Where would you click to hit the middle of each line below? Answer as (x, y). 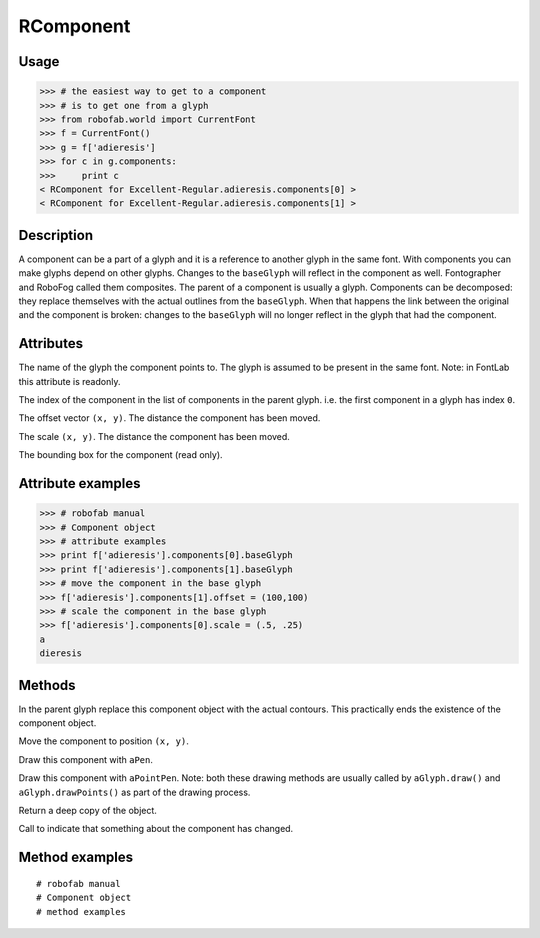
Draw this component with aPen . (86, 759)
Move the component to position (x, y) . (103, 741)
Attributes (51, 343)
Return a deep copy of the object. (87, 810)
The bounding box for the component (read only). (121, 455)
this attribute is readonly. (69, 381)
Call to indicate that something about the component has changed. (156, 829)
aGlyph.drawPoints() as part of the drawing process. (134, 792)
